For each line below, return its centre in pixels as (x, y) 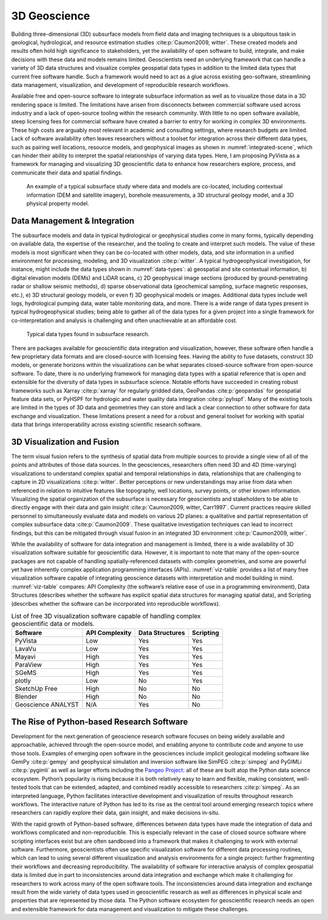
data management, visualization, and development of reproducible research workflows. (121, 84)
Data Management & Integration (73, 221)
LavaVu (26, 649)
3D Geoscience (51, 16)
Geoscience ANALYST (47, 705)
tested (19, 788)
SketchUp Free (36, 688)
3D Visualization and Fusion (65, 441)
